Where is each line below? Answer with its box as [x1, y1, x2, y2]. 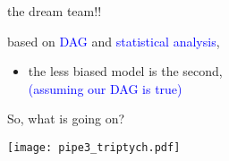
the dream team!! [7, 2, 102, 20]
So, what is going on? [7, 109, 125, 128]
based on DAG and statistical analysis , [7, 31, 220, 50]
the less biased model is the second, [28, 62, 223, 80]
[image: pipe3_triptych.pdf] [7, 140, 181, 154]
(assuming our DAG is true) [28, 79, 182, 97]
